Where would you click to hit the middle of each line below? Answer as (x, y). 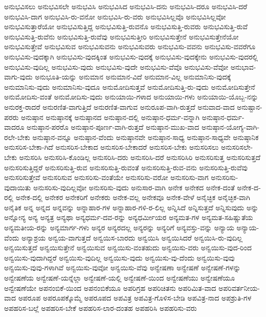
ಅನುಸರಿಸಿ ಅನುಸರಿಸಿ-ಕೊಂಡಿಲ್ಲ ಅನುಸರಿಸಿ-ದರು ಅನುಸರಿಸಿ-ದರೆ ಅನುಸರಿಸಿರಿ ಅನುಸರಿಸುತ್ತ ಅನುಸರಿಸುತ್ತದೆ (140, 157)
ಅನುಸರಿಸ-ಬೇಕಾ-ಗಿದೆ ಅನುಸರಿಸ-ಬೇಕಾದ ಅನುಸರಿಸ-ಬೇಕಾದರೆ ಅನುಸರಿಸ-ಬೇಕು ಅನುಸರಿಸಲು (111, 147)
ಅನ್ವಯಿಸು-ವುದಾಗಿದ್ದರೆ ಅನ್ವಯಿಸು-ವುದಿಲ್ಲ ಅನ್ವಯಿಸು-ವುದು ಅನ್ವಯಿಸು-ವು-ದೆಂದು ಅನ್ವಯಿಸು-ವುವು (119, 257)
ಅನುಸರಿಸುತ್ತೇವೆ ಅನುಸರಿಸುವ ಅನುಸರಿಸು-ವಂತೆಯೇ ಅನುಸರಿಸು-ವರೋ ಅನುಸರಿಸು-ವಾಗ (106, 177)
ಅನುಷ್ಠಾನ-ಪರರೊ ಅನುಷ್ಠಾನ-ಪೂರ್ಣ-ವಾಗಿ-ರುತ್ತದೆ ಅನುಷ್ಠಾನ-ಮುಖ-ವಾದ (113, 127)
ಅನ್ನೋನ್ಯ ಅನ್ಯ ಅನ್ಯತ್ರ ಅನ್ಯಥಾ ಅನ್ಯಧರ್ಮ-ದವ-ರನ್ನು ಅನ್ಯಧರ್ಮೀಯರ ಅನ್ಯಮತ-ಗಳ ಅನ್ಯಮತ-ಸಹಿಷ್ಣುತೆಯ (129, 217)
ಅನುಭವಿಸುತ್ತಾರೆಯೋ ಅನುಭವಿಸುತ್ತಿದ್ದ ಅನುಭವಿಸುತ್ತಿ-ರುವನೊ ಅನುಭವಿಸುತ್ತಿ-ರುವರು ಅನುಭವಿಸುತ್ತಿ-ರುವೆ (126, 26)
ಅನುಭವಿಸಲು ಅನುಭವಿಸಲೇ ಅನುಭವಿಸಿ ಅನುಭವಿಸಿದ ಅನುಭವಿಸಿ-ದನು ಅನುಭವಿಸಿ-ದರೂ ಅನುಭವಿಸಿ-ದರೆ (126, 6)
